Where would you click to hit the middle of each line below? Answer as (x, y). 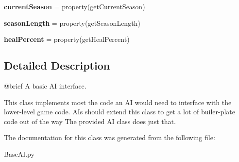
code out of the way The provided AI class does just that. (90, 121)
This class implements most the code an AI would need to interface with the (118, 102)
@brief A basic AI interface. (45, 85)
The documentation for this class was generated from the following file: (110, 137)
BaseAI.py (19, 153)
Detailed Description (57, 65)
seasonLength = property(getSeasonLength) (72, 23)
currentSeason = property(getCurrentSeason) (75, 6)
